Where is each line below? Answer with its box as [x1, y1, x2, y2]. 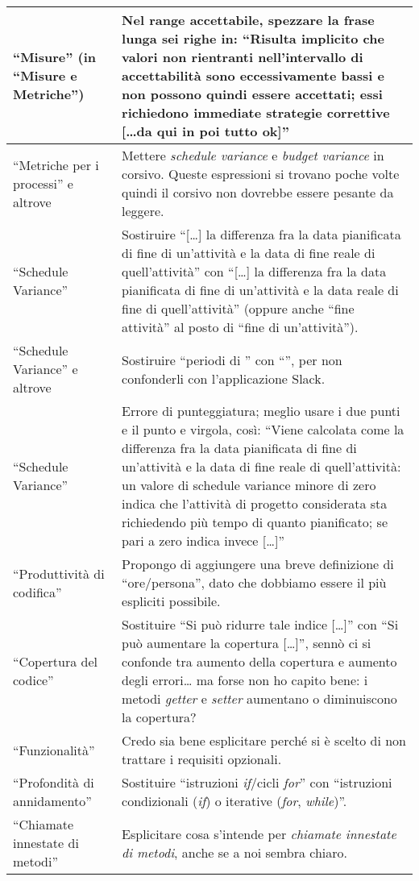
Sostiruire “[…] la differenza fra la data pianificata [122, 225, 401, 243]
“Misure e [13, 66, 77, 85]
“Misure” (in [13, 48, 96, 66]
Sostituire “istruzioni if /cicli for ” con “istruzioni [122, 773, 392, 792]
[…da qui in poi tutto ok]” [122, 122, 289, 140]
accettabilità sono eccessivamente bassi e [122, 66, 384, 85]
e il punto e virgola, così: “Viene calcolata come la [122, 420, 404, 438]
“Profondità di [13, 773, 94, 792]
